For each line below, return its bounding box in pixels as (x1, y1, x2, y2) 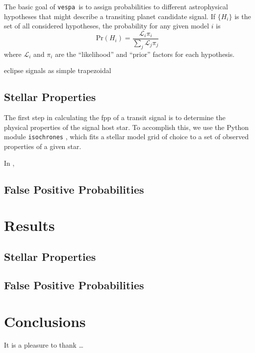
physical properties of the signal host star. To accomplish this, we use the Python (4, 122, 249, 132)
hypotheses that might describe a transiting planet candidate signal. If (4, 11, 215, 21)
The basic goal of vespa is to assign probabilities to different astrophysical (4, 1, 228, 11)
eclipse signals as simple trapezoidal (4, 65, 111, 76)
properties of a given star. (4, 141, 81, 151)
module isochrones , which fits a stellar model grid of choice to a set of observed (4, 131, 249, 142)
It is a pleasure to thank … (4, 339, 84, 350)
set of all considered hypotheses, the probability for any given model (4, 21, 209, 31)
